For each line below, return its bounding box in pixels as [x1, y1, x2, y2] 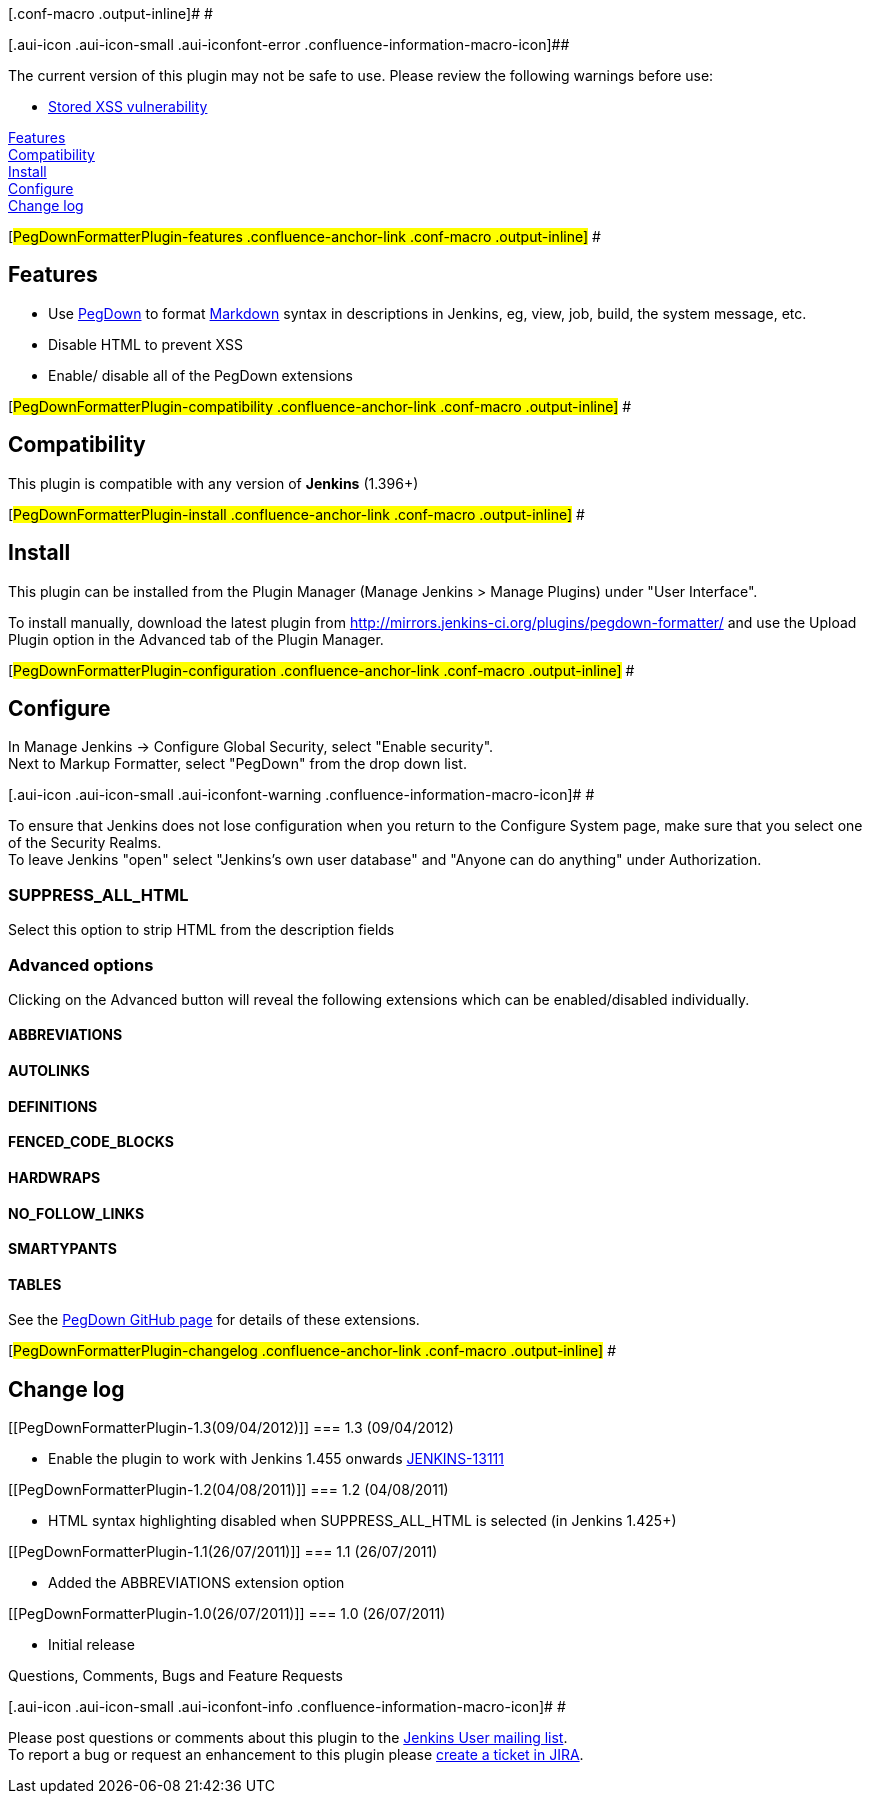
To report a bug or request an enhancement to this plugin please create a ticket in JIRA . [8, 1746, 584, 1764]
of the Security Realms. [8, 834, 162, 852]
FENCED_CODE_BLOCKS [8, 1133, 174, 1151]
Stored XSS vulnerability [48, 98, 208, 115]
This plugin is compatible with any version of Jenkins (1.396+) [8, 474, 419, 492]
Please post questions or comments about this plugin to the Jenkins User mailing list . [8, 1729, 568, 1747]
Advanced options [8, 954, 154, 975]
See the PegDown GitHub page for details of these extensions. [8, 1311, 420, 1329]
